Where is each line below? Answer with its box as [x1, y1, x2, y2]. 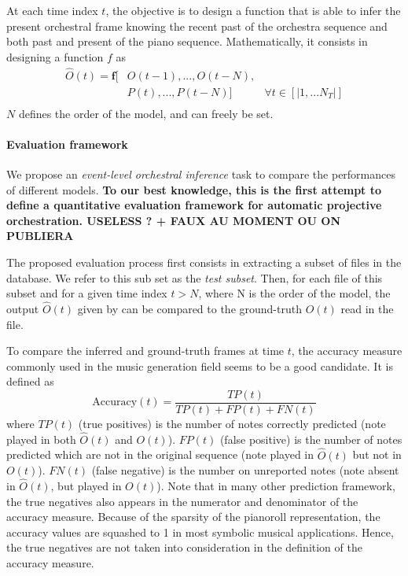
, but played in [50, 478, 122, 494]
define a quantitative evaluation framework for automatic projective [6, 197, 382, 213]
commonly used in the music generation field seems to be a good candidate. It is [6, 357, 393, 374]
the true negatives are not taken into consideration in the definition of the [6, 539, 362, 556]
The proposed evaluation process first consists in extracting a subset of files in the [6, 254, 402, 271]
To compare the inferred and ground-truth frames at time [6, 342, 285, 359]
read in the [340, 301, 394, 317]
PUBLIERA [6, 227, 74, 244]
